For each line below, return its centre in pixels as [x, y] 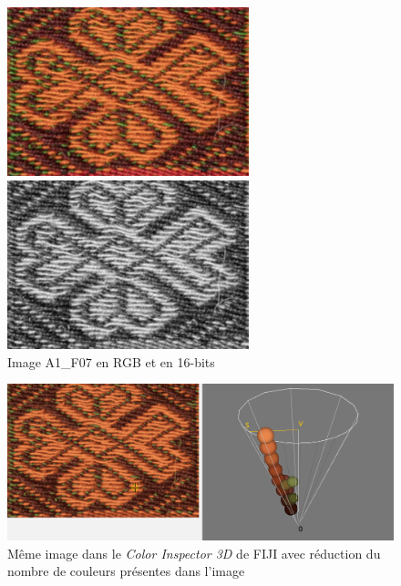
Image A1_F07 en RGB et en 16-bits [111, 361]
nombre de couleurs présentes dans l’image [126, 571]
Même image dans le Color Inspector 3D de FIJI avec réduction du [194, 553]
